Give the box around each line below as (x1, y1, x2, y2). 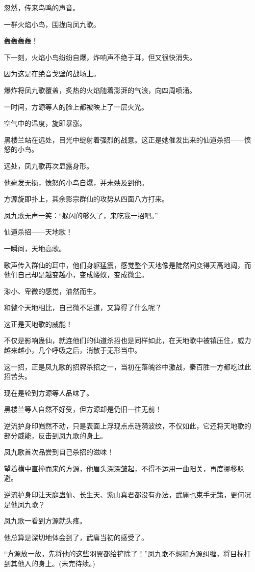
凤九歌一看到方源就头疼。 (4, 515, 86, 526)
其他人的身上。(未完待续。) (10, 558, 95, 568)
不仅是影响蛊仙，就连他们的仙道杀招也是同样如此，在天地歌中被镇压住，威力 (4, 335, 251, 345)
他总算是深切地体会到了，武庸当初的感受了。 (4, 532, 148, 542)
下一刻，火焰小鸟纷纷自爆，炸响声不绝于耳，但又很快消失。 (4, 52, 196, 62)
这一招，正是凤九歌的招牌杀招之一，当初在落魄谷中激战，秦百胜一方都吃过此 (4, 361, 251, 372)
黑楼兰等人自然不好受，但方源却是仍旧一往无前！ (4, 404, 162, 414)
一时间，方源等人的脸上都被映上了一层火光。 (4, 101, 148, 112)
